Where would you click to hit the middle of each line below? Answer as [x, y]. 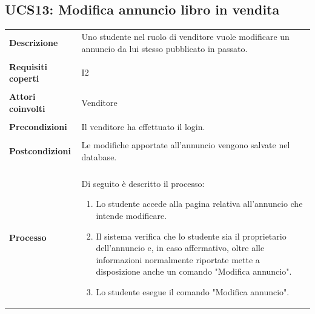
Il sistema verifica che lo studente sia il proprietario [191, 236]
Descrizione [34, 42]
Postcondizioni [40, 150]
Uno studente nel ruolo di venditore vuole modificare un [185, 36]
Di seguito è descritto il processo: [143, 183]
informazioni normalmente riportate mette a [178, 259]
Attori [22, 96]
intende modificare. [131, 215]
